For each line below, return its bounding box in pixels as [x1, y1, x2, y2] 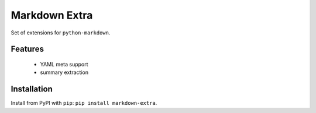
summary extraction [40, 69, 89, 76]
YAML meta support [40, 61, 88, 68]
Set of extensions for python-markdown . [11, 29, 111, 36]
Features [11, 44, 44, 54]
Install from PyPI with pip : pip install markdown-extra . [11, 100, 157, 107]
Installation [11, 84, 53, 94]
